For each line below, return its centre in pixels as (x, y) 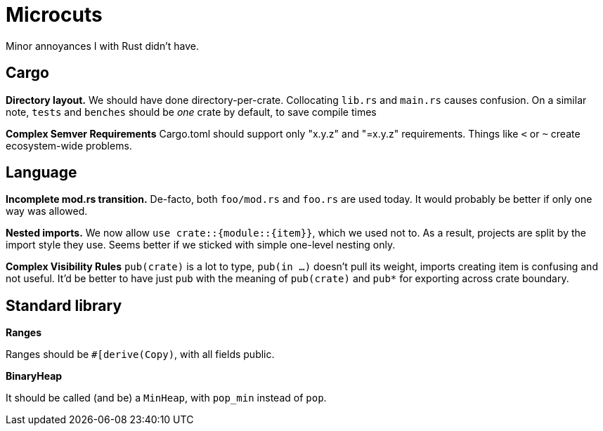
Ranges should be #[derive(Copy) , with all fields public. (140, 354)
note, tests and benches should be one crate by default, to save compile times (191, 112)
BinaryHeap (34, 376)
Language (41, 173)
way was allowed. (47, 211)
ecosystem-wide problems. (69, 145)
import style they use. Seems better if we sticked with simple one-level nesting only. (201, 245)
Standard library (64, 305)
